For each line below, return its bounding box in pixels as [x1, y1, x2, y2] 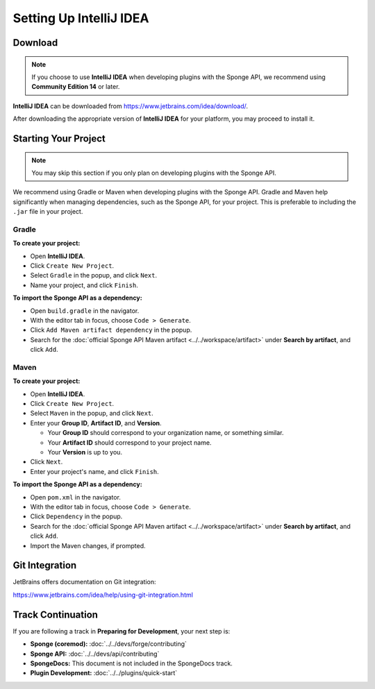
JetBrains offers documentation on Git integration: [12, 578, 156, 586]
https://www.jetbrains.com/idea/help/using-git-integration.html [12, 590, 194, 599]
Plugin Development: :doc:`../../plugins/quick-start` [30, 669, 178, 677]
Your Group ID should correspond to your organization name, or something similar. [47, 429, 284, 437]
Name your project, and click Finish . [30, 281, 139, 289]
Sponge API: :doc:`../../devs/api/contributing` [30, 649, 160, 658]
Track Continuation [12, 609, 99, 620]
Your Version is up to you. [47, 448, 123, 457]
